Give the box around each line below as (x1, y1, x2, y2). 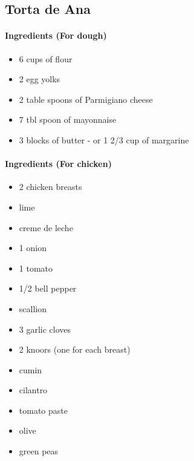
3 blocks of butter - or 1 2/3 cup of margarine (19, 133, 189, 146)
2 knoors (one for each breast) (19, 343, 131, 356)
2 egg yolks (19, 73, 60, 85)
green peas (19, 445, 59, 457)
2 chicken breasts (19, 180, 82, 193)
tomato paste (19, 404, 68, 416)
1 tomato (19, 261, 53, 274)
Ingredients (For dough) (5, 29, 107, 42)
